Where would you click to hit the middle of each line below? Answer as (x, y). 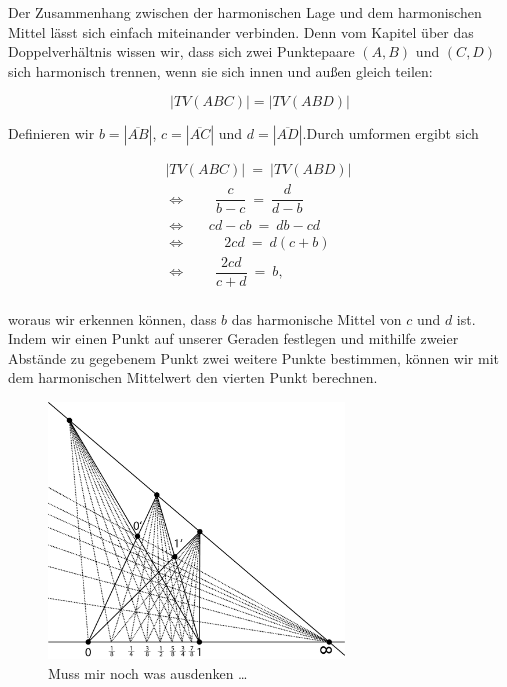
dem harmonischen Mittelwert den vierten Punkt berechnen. (193, 377)
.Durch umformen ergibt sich (390, 133)
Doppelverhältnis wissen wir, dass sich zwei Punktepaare (181, 51)
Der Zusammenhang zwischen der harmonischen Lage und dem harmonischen (245, 12)
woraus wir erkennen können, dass (112, 318)
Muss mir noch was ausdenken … (148, 672)
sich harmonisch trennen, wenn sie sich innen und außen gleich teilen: (220, 70)
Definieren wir (51, 133)
